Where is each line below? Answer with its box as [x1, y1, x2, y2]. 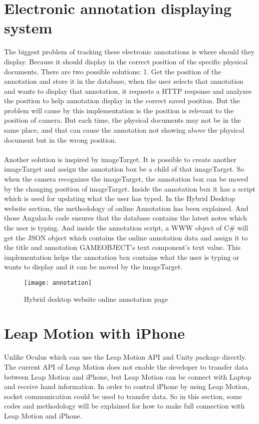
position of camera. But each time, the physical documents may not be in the [4, 115, 241, 125]
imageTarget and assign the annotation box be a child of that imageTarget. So [4, 164, 244, 174]
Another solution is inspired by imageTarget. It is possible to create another [4, 154, 237, 164]
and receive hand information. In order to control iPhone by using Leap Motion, [4, 381, 250, 392]
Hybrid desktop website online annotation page [24, 293, 168, 304]
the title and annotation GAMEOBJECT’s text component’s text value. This [4, 242, 241, 252]
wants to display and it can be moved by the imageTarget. [4, 261, 183, 272]
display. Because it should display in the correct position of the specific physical [4, 56, 248, 66]
